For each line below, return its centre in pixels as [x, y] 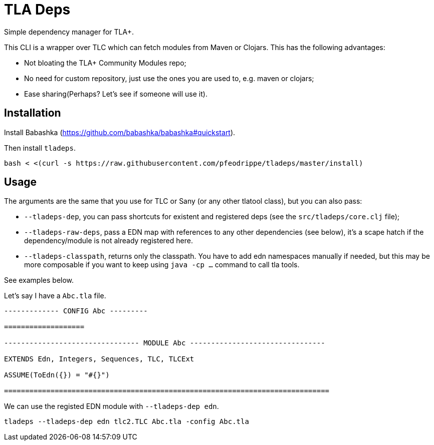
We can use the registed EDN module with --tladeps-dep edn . [112, 406]
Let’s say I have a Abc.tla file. [55, 296]
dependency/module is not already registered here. [109, 241]
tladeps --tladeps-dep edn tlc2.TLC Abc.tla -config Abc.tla [127, 422]
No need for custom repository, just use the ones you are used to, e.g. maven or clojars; [169, 78]
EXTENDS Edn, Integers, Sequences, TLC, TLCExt [99, 359]
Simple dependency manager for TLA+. [69, 32]
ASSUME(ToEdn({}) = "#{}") [57, 375]
